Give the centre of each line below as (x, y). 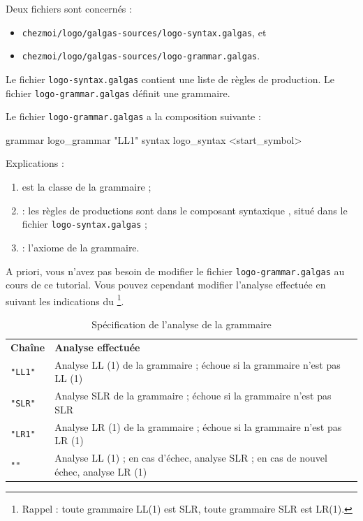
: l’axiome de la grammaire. (81, 247)
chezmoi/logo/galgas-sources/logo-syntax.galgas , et (144, 32)
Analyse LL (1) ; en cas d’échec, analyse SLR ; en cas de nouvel (191, 457)
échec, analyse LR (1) (101, 471)
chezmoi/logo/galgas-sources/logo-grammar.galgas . (141, 56)
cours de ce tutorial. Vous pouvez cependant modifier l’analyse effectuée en (166, 285)
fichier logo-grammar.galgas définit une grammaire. (118, 93)
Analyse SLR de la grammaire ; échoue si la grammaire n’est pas (193, 396)
